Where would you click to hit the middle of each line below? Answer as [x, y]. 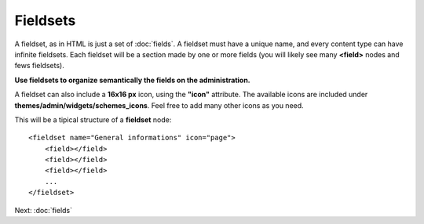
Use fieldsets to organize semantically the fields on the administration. [132, 80]
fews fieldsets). [39, 66]
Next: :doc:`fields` [44, 210]
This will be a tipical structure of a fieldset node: [93, 119]
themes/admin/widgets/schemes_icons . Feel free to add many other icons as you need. [159, 105]
